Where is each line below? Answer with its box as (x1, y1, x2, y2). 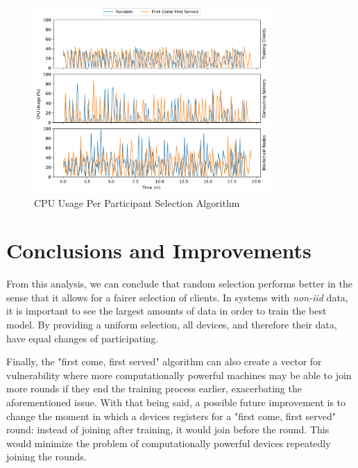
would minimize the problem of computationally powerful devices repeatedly (6, 435, 331, 450)
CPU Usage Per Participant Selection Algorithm (34, 195, 240, 210)
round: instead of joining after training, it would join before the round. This (6, 422, 330, 437)
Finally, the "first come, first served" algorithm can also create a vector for (6, 354, 322, 369)
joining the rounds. (6, 449, 87, 464)
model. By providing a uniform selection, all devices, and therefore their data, (6, 317, 337, 332)
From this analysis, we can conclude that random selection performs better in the (6, 276, 352, 291)
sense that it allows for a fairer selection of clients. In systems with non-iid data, (6, 290, 348, 304)
